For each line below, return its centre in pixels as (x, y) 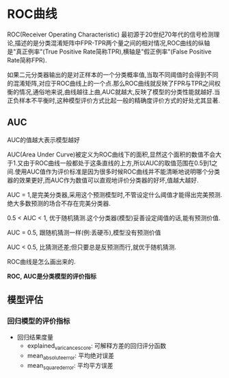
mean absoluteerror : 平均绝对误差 (71, 356)
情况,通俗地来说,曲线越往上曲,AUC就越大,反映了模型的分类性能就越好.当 (120, 92)
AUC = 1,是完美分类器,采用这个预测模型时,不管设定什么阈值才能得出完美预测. (114, 194)
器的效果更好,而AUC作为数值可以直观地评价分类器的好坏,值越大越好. (103, 180)
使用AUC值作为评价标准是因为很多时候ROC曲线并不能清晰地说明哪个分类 (118, 172)
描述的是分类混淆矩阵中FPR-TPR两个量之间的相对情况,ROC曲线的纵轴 (112, 43)
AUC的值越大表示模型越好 (44, 140)
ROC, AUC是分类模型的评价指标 (52, 276)
